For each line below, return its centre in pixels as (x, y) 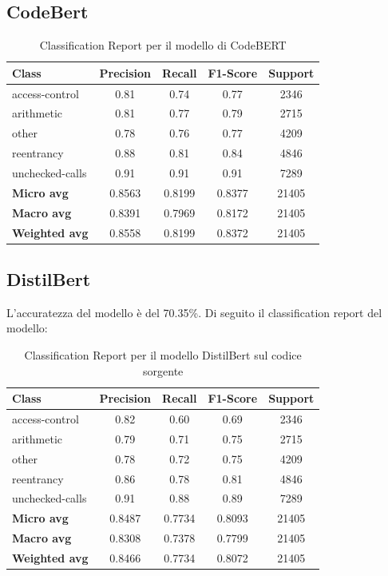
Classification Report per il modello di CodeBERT (163, 45)
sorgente (163, 370)
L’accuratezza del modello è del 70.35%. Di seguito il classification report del (194, 312)
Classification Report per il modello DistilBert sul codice (163, 355)
